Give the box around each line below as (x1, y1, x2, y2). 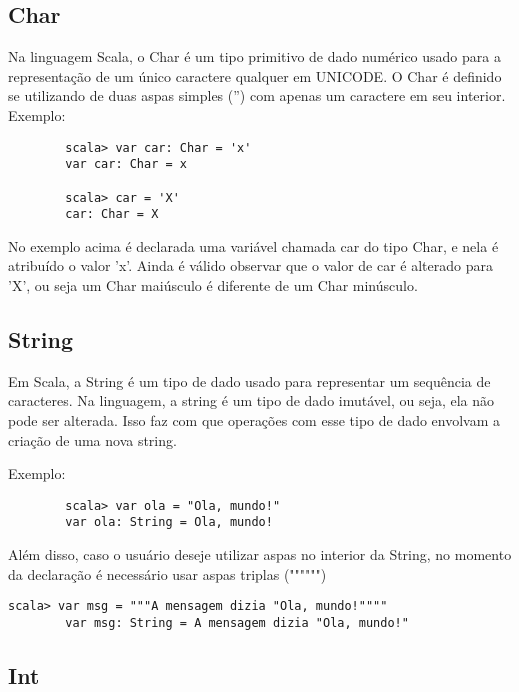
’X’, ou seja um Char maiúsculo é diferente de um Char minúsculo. (8, 275, 418, 296)
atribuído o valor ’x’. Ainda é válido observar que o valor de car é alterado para (8, 255, 493, 276)
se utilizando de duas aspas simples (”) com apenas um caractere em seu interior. (8, 85, 506, 106)
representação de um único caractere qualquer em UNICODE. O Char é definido (8, 65, 502, 86)
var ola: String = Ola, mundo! (65, 515, 273, 530)
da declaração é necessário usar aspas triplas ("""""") (8, 563, 327, 584)
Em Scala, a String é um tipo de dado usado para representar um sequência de (8, 370, 491, 391)
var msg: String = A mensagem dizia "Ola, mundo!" (65, 615, 409, 630)
